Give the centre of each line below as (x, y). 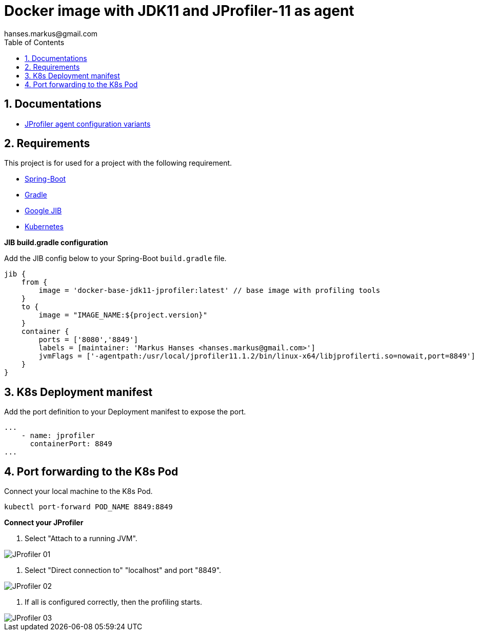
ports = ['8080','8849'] (88, 340)
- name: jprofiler (58, 436)
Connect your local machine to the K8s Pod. (78, 491)
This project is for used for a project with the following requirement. (118, 163)
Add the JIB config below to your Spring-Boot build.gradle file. (115, 259)
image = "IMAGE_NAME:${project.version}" (123, 315)
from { (34, 282)
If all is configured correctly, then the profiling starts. (113, 602)
